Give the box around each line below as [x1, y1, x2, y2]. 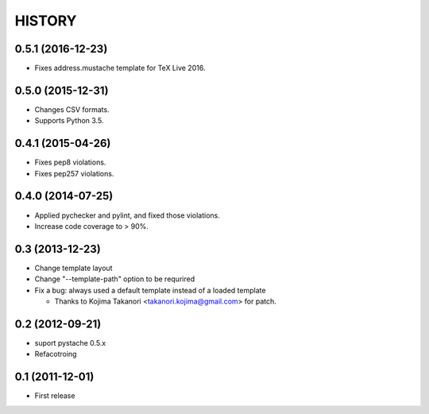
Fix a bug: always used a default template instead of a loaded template [34, 285, 266, 295]
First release [34, 391, 75, 400]
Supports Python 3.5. [34, 116, 104, 126]
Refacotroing [34, 350, 77, 359]
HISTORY [14, 12, 77, 29]
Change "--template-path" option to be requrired [34, 274, 195, 284]
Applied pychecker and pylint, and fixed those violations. [34, 211, 220, 220]
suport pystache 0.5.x [34, 338, 106, 347]
